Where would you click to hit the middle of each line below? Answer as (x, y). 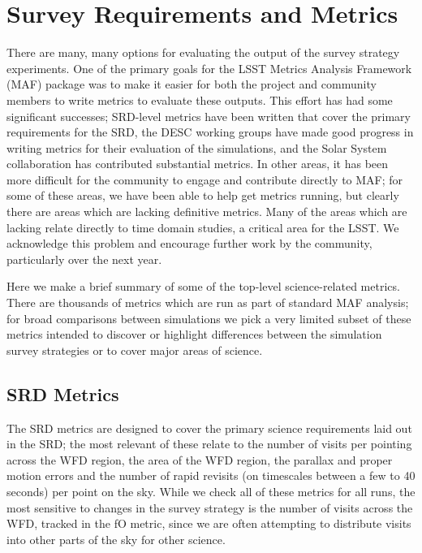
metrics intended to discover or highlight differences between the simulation (194, 334)
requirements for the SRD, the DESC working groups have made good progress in (210, 132)
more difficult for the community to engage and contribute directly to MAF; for (205, 179)
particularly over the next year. (84, 259)
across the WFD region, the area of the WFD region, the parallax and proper (200, 459)
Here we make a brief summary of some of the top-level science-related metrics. (203, 286)
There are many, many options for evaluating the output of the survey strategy (203, 52)
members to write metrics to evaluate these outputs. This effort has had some (200, 99)
